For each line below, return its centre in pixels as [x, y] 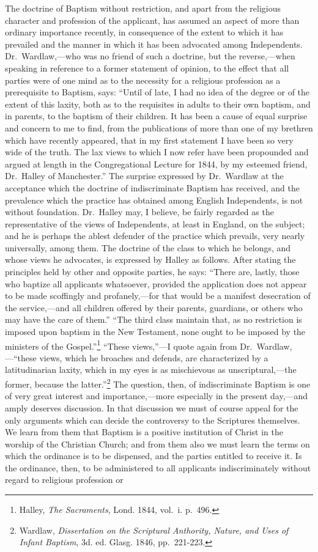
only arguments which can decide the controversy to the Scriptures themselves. [153, 420]
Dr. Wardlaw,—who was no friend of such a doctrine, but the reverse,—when [150, 56]
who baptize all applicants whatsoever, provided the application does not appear [156, 283]
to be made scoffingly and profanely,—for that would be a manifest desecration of [158, 296]
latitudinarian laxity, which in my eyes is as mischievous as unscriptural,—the [151, 370]
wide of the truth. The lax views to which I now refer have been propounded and [157, 152]
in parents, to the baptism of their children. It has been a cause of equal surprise [156, 116]
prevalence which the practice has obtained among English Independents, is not [154, 200]
